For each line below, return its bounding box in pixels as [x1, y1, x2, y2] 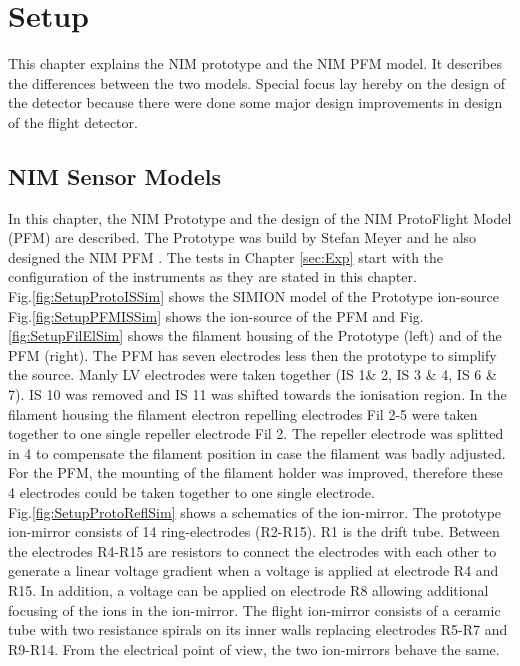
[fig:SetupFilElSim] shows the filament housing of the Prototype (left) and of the [8, 325, 502, 346]
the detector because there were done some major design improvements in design [8, 92, 503, 113]
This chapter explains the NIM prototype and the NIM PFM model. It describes [8, 53, 502, 74]
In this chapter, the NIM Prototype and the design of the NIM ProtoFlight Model [8, 207, 512, 228]
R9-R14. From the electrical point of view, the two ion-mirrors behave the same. [8, 638, 500, 659]
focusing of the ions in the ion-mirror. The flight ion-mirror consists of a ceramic [8, 599, 501, 620]
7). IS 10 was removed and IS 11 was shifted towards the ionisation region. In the [8, 384, 507, 405]
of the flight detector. [8, 111, 138, 132]
